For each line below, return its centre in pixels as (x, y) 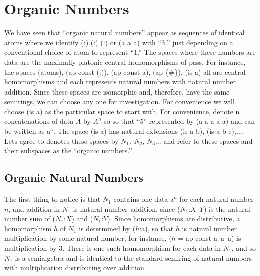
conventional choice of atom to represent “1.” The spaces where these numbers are (130, 52)
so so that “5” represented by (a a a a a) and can (180, 121)
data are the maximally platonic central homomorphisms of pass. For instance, (125, 62)
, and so (244, 248)
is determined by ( (107, 228)
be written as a (27, 131)
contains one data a (144, 199)
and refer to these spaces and (208, 141)
